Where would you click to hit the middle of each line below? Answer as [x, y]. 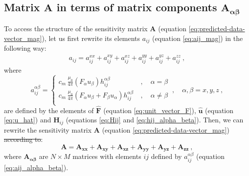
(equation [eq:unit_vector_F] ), [150, 110]
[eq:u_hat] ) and [28, 120]
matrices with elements [107, 156]
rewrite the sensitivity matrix [48, 129]
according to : [23, 139]
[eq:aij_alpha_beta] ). [36, 167]
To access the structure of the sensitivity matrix [76, 28]
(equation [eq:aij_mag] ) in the [198, 38]
